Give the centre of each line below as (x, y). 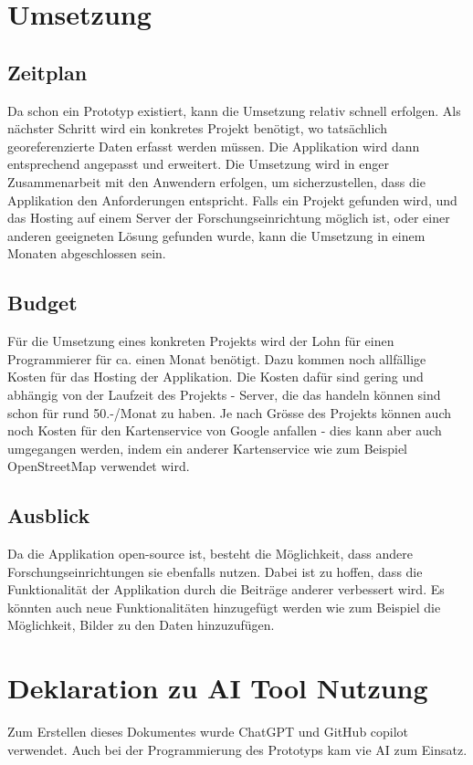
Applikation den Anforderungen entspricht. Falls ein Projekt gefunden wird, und (232, 199)
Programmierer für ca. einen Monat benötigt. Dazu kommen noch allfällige (217, 358)
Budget (42, 303)
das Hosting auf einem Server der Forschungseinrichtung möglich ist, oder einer (229, 218)
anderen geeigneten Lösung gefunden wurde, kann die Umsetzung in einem (216, 235)
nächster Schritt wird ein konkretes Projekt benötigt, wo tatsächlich (197, 128)
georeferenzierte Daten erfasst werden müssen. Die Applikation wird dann (214, 146)
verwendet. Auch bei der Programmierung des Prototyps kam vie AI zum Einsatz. (237, 749)
